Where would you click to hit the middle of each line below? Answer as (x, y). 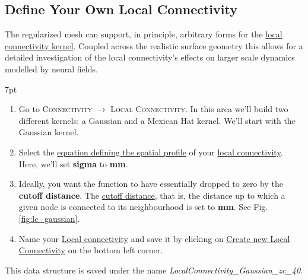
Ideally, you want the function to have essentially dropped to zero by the (151, 184)
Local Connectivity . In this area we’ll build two (199, 109)
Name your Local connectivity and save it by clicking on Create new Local (154, 238)
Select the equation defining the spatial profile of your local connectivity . (151, 152)
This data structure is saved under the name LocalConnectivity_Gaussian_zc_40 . (154, 270)
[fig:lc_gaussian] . (49, 218)
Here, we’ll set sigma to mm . (73, 163)
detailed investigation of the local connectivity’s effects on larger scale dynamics (150, 57)
